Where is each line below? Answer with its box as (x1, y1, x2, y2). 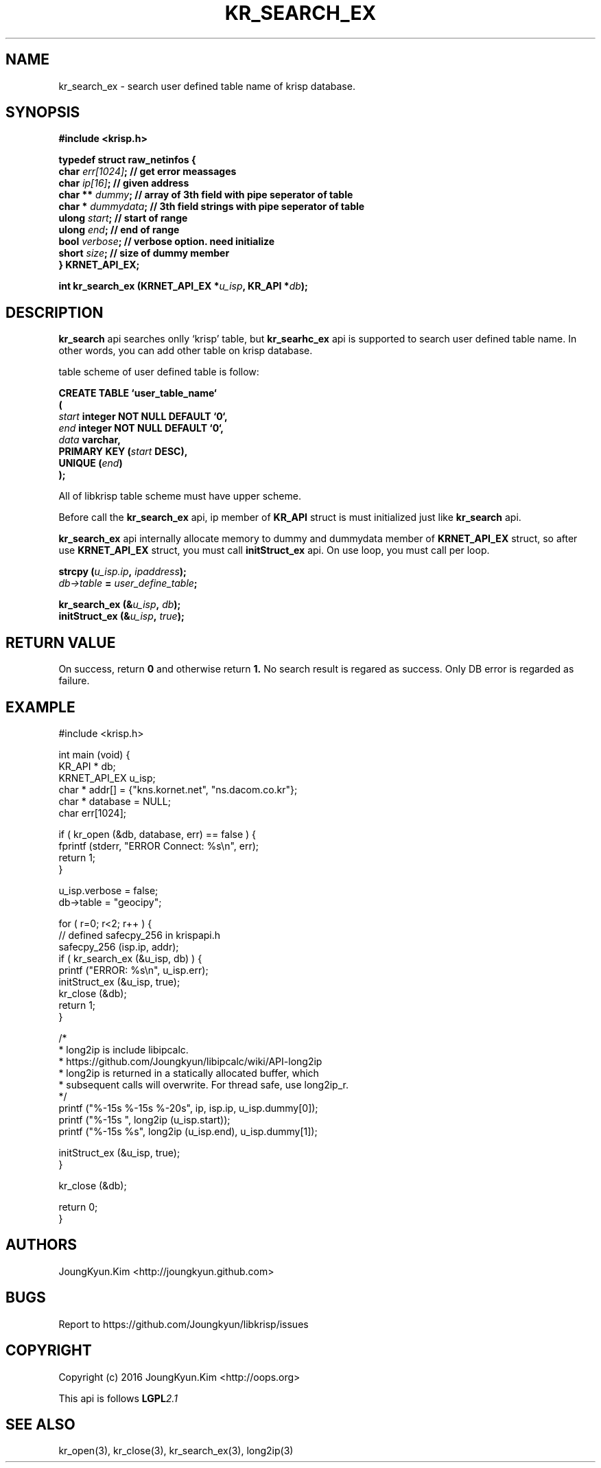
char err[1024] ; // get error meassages (58, 165, 237, 178)
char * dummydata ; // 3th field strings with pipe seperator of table (58, 200, 365, 213)
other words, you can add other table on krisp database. (58, 345, 313, 357)
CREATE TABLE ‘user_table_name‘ (58, 387, 217, 399)
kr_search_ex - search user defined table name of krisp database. (58, 80, 355, 92)
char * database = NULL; (58, 795, 171, 807)
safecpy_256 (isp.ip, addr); (58, 940, 179, 953)
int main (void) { (58, 748, 130, 760)
